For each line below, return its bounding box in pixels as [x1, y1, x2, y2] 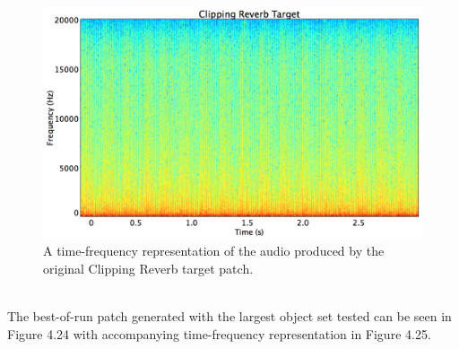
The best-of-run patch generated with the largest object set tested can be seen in [7, 306, 452, 325]
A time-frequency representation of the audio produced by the [43, 241, 385, 260]
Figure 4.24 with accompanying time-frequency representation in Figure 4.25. [7, 324, 431, 343]
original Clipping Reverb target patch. [43, 258, 254, 277]
